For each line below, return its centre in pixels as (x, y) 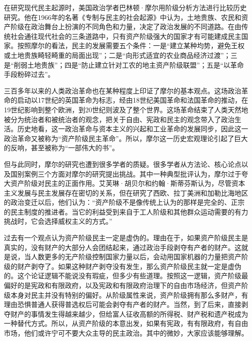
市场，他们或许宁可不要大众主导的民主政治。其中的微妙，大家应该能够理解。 (126, 333)
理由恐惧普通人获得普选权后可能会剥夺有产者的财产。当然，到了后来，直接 (123, 304)
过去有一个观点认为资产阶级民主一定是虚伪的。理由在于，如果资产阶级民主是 (126, 238)
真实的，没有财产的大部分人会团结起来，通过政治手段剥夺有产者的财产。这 (123, 247)
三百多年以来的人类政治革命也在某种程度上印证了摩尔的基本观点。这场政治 (123, 90)
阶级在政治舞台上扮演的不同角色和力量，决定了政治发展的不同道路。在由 (126, 27)
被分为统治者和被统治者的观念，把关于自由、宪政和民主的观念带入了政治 (119, 119)
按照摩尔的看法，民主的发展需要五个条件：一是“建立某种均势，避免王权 (131, 45)
